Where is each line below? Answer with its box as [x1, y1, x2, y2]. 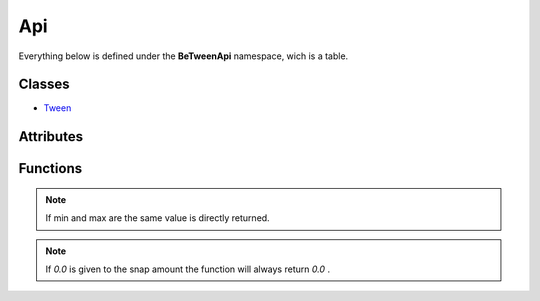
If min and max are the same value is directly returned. [45, 212, 270, 224]
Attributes [18, 128, 84, 145]
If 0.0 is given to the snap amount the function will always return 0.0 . [45, 263, 330, 275]
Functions [18, 160, 83, 177]
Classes [18, 76, 70, 93]
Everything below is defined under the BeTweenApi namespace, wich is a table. [18, 50, 349, 62]
